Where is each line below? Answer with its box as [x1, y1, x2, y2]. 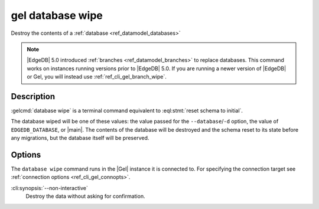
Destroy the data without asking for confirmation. [25, 192, 145, 200]
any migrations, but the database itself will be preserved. [11, 135, 149, 142]
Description [11, 92, 56, 102]
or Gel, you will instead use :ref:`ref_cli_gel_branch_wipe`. [27, 73, 167, 80]
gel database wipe [11, 9, 103, 22]
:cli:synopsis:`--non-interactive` [11, 184, 88, 191]
